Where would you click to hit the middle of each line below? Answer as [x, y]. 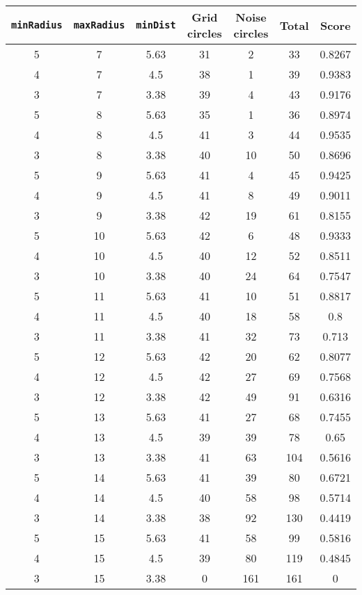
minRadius [37, 25]
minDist [156, 25]
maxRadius [99, 25]
